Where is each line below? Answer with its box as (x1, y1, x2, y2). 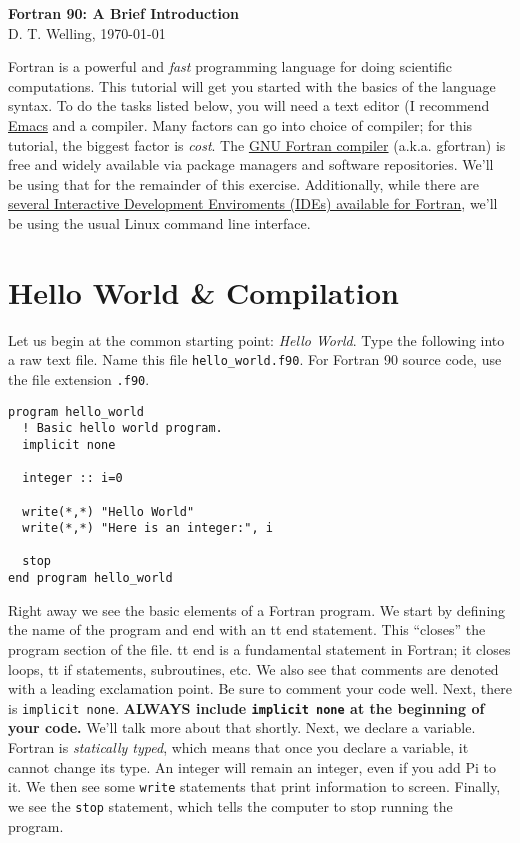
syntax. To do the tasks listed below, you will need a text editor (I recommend (8, 95, 490, 116)
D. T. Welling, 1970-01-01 (8, 22, 166, 43)
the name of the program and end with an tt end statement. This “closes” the (8, 619, 486, 640)
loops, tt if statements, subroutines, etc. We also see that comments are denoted (8, 658, 499, 679)
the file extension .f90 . (8, 368, 150, 389)
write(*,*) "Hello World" (22, 504, 195, 519)
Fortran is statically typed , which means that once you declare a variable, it (8, 737, 469, 757)
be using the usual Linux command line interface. (8, 212, 311, 233)
